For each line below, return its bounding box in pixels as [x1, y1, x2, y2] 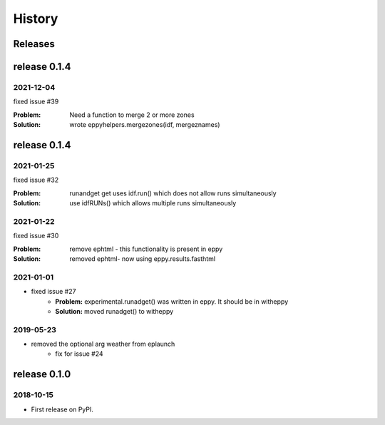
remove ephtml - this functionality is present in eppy [69, 245, 223, 253]
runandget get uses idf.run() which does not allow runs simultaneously [69, 189, 277, 198]
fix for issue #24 [55, 349, 103, 358]
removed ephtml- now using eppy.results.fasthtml [69, 254, 216, 263]
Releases [13, 38, 55, 50]
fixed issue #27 [31, 287, 76, 296]
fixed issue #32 [13, 175, 59, 185]
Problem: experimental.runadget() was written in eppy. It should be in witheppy [55, 297, 289, 306]
